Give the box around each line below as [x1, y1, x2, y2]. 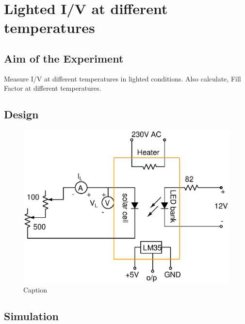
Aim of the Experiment [4, 50, 124, 65]
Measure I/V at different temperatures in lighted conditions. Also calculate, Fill [4, 73, 241, 83]
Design [4, 107, 39, 122]
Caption [23, 285, 48, 295]
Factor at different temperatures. [4, 83, 101, 93]
